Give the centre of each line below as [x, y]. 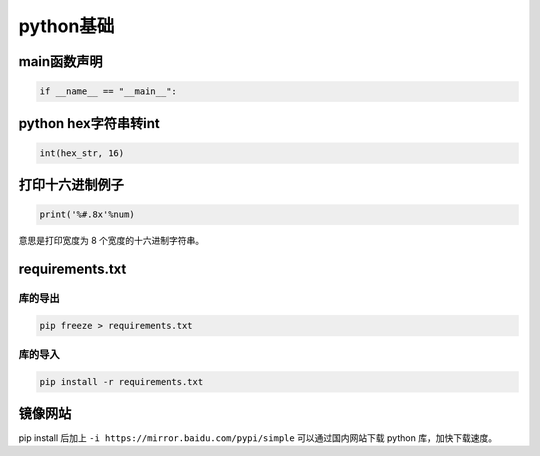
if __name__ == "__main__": [108, 91]
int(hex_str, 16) [82, 153]
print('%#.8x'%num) [87, 214]
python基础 [66, 26]
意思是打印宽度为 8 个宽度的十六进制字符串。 [111, 241]
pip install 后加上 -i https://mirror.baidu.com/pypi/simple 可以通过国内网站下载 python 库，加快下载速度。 [258, 437]
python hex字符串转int [89, 123]
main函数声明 [61, 61]
